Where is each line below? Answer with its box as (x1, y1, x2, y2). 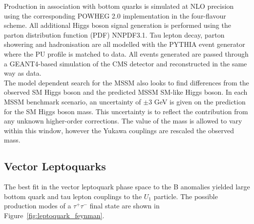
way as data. (4, 68, 42, 78)
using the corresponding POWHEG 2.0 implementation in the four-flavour (4, 10, 226, 20)
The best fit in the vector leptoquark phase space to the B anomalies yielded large (4, 182, 250, 192)
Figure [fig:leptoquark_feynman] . (4, 210, 105, 220)
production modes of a (4, 201, 71, 211)
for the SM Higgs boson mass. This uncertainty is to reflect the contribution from (4, 106, 248, 116)
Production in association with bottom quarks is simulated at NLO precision (4, 1, 234, 11)
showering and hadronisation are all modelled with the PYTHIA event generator (4, 39, 245, 49)
